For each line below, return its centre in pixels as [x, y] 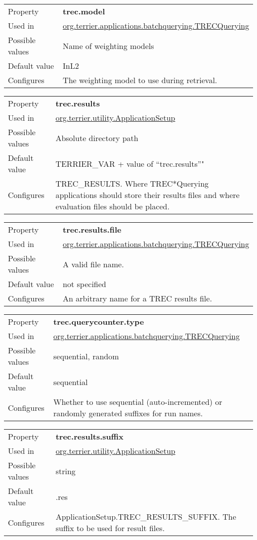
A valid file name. [93, 264]
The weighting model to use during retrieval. [140, 80]
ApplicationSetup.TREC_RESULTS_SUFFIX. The [146, 516]
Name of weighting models [108, 46]
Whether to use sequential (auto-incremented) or [138, 402]
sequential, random [86, 356]
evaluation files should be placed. [112, 206]
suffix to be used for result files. [110, 528]
